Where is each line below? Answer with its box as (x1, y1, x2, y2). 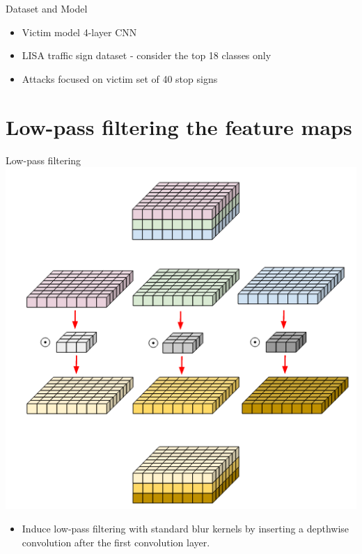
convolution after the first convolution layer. (22, 535, 210, 549)
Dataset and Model (6, 1, 88, 15)
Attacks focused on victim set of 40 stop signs (22, 71, 218, 86)
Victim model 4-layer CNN (22, 24, 137, 39)
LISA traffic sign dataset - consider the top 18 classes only (22, 48, 271, 63)
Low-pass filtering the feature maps (6, 112, 352, 141)
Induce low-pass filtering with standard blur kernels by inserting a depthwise (22, 521, 349, 536)
